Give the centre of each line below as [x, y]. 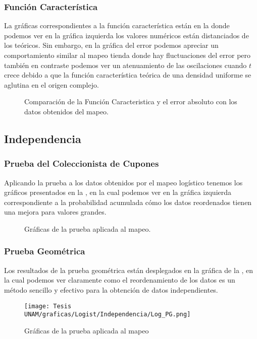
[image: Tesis [48, 306]
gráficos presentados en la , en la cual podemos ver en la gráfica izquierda [118, 192]
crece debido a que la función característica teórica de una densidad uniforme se [128, 75]
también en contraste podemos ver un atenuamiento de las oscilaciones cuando [125, 65]
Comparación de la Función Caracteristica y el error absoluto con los [131, 101]
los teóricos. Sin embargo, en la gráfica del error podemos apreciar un [111, 45]
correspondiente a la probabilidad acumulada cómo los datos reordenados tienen [128, 202]
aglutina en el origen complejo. [52, 84]
